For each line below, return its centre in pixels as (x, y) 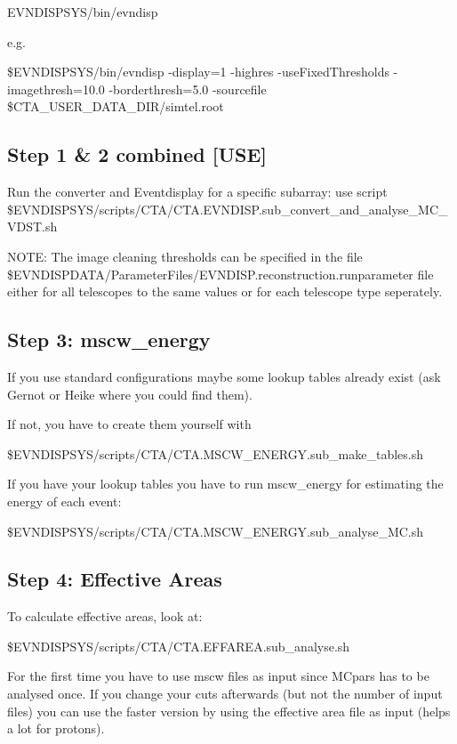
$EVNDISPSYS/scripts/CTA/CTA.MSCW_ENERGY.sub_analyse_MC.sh (216, 531)
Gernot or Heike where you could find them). (130, 394)
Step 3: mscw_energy (109, 340)
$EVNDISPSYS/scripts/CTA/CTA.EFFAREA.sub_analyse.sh (179, 646)
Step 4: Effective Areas (115, 579)
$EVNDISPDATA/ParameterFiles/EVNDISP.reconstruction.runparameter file (220, 274)
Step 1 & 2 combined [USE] (137, 154)
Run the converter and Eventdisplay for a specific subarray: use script (197, 192)
